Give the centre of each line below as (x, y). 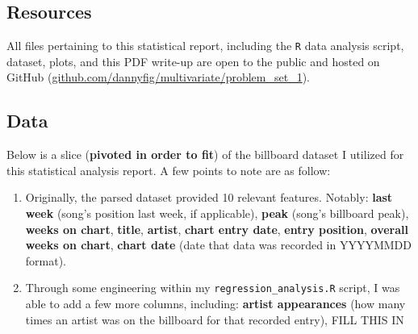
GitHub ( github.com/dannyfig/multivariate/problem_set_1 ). (159, 77)
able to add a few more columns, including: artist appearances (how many (215, 304)
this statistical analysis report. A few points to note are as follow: (169, 170)
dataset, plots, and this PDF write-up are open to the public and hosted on (193, 61)
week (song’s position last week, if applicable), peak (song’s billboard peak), (217, 213)
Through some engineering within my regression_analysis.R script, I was (213, 288)
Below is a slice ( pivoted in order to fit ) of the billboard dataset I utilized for (205, 154)
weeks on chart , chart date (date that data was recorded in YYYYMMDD (219, 245)
